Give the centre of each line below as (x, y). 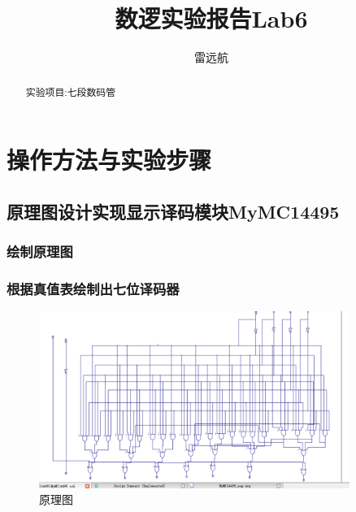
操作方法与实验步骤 (109, 160)
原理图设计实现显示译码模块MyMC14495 (173, 211)
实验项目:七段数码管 (71, 91)
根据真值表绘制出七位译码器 (93, 288)
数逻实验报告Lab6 (211, 18)
